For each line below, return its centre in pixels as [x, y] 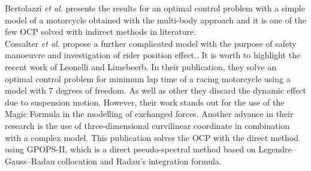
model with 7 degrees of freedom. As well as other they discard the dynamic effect [155, 90]
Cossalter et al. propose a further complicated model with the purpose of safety [151, 43]
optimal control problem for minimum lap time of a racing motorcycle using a [148, 78]
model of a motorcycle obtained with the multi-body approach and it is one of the [156, 19]
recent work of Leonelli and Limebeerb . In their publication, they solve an [141, 66]
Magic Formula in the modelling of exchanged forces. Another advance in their [149, 114]
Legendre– [277, 149]
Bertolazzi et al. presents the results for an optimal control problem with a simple [155, 8]
